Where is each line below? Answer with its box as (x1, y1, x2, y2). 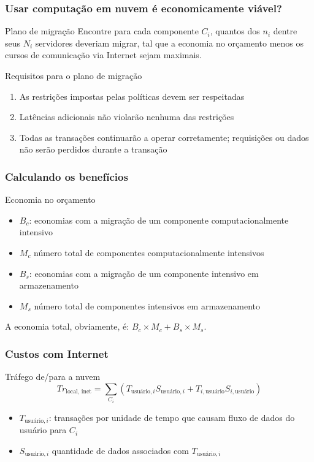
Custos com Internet (5, 346, 109, 361)
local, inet (66, 388, 92, 395)
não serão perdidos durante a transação (19, 143, 167, 156)
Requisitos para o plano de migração (5, 69, 142, 81)
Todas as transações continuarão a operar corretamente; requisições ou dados (19, 131, 309, 143)
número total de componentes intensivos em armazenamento (34, 299, 260, 312)
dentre (273, 25, 297, 37)
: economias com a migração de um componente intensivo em (29, 267, 259, 279)
